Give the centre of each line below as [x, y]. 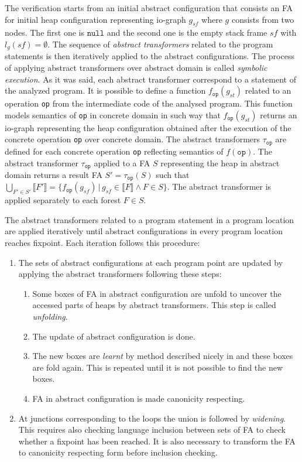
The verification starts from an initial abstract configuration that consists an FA [149, 8]
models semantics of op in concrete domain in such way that [113, 114]
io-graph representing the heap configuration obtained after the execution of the [148, 127]
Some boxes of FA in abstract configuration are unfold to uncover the [157, 293]
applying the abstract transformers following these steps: [120, 274]
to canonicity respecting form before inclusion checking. [118, 452]
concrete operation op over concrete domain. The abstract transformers [133, 139]
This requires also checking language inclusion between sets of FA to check [152, 430]
